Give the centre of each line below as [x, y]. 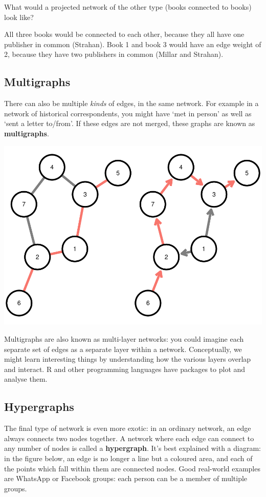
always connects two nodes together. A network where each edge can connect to [129, 438]
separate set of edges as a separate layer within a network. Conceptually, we [123, 349]
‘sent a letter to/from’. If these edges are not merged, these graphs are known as [130, 123]
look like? [19, 17]
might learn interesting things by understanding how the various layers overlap [128, 359]
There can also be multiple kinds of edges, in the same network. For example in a [131, 103]
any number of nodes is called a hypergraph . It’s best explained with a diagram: [132, 448]
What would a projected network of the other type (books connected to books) [128, 7]
